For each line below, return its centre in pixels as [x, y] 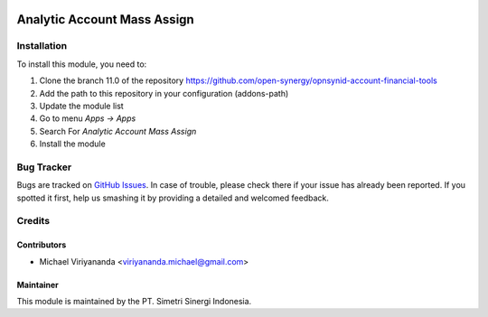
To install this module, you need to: [82, 64]
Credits [33, 221]
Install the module [72, 144]
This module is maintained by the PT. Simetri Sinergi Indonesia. [134, 301]
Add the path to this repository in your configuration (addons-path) [164, 93]
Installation [42, 46]
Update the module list [81, 106]
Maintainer [38, 284]
